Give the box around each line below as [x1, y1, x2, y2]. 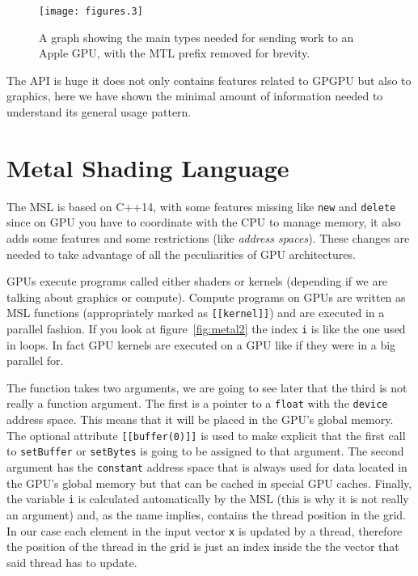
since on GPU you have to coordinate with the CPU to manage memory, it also [6, 214, 401, 231]
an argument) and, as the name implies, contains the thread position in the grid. [6, 506, 406, 523]
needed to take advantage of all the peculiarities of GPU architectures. [6, 245, 356, 262]
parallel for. [6, 352, 64, 369]
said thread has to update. [6, 553, 137, 570]
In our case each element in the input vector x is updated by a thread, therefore [6, 522, 403, 539]
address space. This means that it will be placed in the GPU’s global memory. [6, 411, 394, 428]
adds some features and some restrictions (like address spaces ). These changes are [6, 230, 410, 246]
